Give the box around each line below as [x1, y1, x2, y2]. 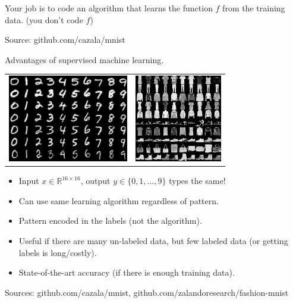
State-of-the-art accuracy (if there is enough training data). [18, 266, 235, 279]
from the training [222, 2, 285, 14]
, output [80, 174, 111, 187]
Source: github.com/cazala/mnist [5, 33, 125, 46]
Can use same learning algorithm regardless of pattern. [18, 194, 219, 207]
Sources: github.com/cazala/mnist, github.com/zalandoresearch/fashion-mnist [5, 286, 289, 298]
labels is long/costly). [18, 246, 97, 258]
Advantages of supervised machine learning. [5, 53, 164, 65]
